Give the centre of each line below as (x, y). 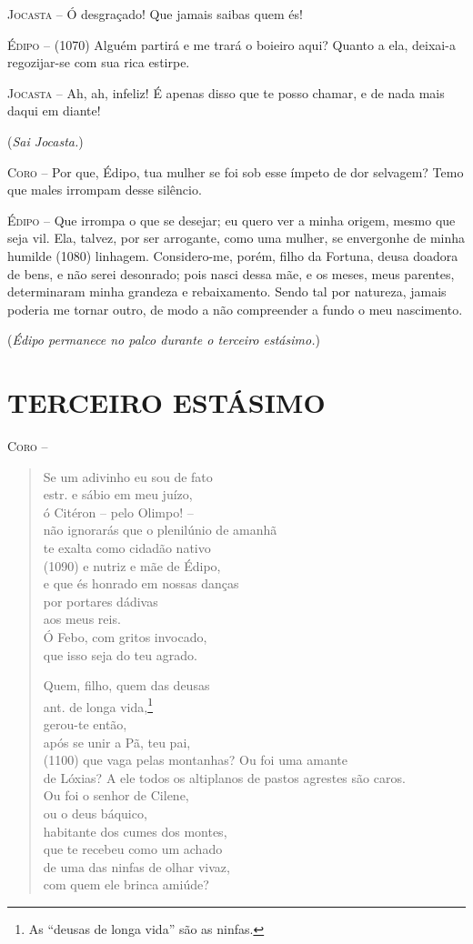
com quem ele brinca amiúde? (126, 884)
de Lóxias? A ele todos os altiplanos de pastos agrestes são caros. (224, 777)
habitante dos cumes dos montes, (135, 831)
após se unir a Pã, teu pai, (117, 742)
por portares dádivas (101, 601)
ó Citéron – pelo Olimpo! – (118, 512)
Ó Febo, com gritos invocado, (125, 636)
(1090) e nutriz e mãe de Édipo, (132, 565)
